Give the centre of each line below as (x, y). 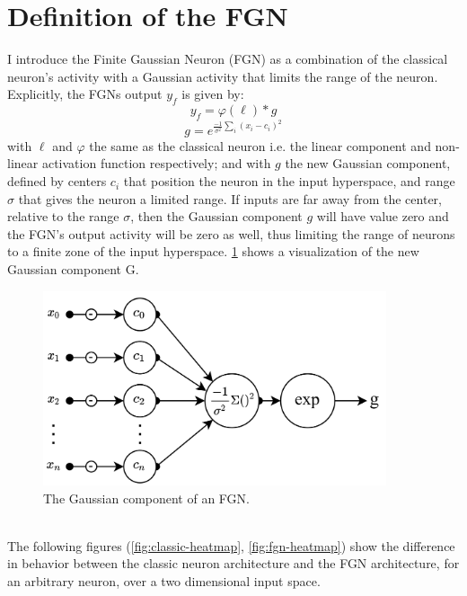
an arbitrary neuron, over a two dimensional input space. (164, 581)
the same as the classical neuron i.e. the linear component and (260, 145)
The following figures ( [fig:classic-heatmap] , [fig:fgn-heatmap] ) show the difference (231, 545)
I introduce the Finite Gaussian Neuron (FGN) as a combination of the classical (228, 59)
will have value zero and (383, 216)
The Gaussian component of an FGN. (146, 498)
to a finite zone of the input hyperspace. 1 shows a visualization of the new (213, 251)
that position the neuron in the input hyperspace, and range (289, 181)
